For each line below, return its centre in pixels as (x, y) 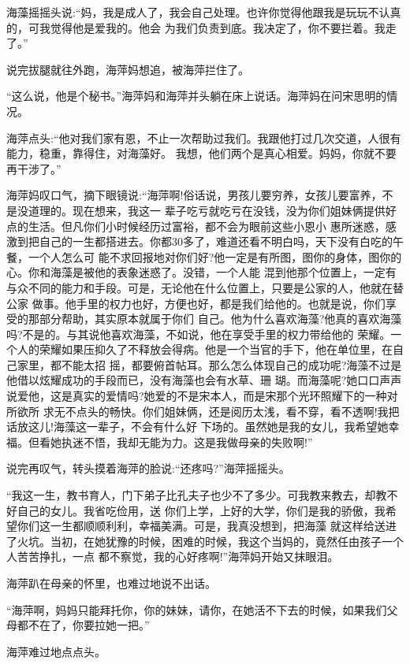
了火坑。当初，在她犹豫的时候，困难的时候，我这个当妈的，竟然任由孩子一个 (205, 541)
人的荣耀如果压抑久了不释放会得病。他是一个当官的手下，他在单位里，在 (205, 349)
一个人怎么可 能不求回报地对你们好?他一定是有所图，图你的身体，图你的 (215, 256)
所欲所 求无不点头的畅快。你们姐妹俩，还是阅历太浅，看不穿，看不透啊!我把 (203, 411)
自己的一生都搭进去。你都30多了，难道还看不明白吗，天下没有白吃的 (216, 241)
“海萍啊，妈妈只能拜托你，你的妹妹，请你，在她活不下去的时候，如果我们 (197, 609)
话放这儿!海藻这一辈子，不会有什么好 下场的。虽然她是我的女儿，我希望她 (198, 427)
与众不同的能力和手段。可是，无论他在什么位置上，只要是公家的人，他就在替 (205, 287)
